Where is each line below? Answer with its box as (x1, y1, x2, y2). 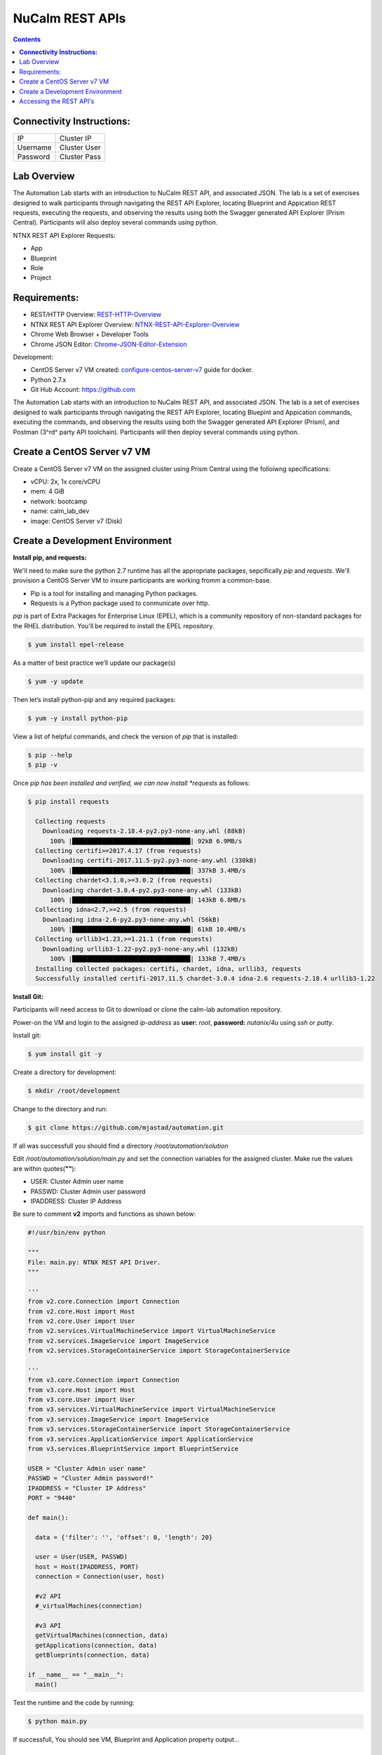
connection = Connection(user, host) (35, 1572, 165, 1581)
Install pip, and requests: (13, 553, 87, 562)
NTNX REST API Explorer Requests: (13, 231, 116, 239)
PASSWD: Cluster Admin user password (30, 1187, 146, 1196)
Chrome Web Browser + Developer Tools (30, 330, 149, 338)
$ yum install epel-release (27, 640, 124, 649)
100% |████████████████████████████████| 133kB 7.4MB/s (50, 955, 246, 963)
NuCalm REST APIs (13, 11, 126, 26)
